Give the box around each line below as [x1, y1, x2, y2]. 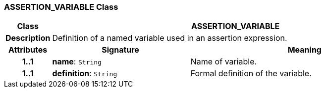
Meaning [287, 45, 322, 55]
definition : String [52, 68, 117, 79]
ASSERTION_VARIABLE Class [4, 2, 118, 12]
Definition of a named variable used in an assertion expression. [52, 33, 287, 43]
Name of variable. [190, 57, 257, 67]
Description [5, 33, 51, 43]
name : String [52, 57, 102, 67]
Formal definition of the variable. [190, 68, 312, 79]
